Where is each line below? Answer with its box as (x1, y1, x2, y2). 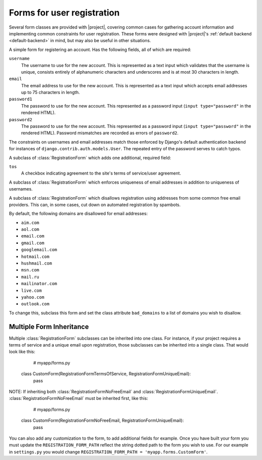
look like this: (9, 349, 35, 355)
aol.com (21, 227, 40, 232)
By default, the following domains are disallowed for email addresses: (9, 211, 148, 217)
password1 (9, 96, 33, 102)
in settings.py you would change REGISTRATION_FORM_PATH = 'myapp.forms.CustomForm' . (9, 449, 208, 455)
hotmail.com (21, 254, 49, 259)
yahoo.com (21, 295, 45, 300)
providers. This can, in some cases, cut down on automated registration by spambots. (9, 202, 181, 207)
